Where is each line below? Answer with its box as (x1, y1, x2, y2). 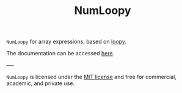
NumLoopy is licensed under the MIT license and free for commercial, (6, 74, 177, 81)
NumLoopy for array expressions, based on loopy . (6, 38, 127, 46)
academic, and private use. (6, 80, 75, 87)
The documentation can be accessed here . (6, 50, 115, 57)
